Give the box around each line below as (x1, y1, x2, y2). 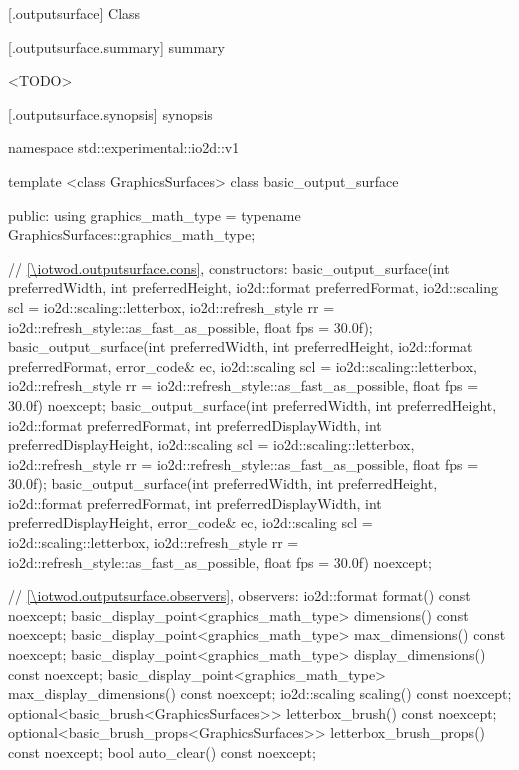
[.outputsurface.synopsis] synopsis (8, 103, 213, 124)
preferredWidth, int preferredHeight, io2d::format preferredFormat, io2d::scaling (8, 277, 499, 298)
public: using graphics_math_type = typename (8, 204, 301, 225)
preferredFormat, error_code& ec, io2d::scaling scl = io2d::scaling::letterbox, (8, 355, 477, 376)
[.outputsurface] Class (8, 3, 141, 23)
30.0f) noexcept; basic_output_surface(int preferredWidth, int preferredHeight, (8, 394, 497, 415)
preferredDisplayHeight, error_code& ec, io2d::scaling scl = (8, 512, 373, 533)
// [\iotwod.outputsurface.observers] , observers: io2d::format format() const (8, 585, 471, 606)
